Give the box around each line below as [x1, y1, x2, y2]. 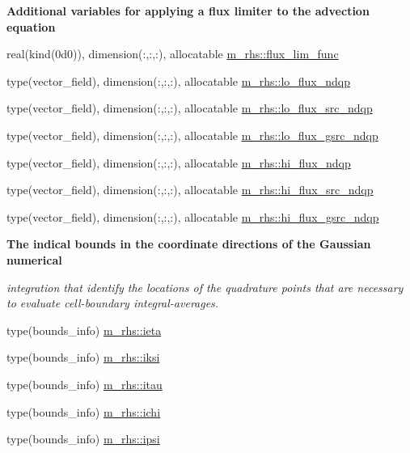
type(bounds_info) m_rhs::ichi [6, 403, 161, 420]
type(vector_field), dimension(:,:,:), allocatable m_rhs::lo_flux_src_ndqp [6, 99, 373, 116]
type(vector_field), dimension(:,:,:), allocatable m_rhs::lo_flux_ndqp [6, 72, 350, 89]
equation [6, 18, 56, 35]
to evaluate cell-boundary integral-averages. [6, 294, 219, 311]
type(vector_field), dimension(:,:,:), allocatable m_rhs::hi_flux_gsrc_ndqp [6, 208, 379, 225]
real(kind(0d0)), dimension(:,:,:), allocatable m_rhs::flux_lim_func [6, 45, 339, 62]
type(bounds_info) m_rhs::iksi [6, 349, 160, 366]
